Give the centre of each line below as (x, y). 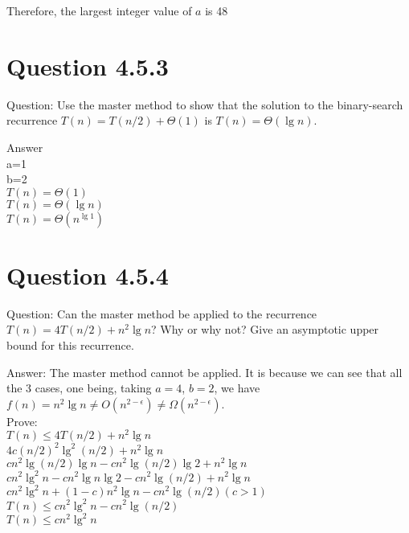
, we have (237, 388)
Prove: (22, 421)
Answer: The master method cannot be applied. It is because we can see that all (204, 372)
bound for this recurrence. (70, 345)
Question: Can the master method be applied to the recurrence (162, 313)
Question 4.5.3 (88, 66)
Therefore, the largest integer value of (99, 10)
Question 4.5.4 (88, 275)
